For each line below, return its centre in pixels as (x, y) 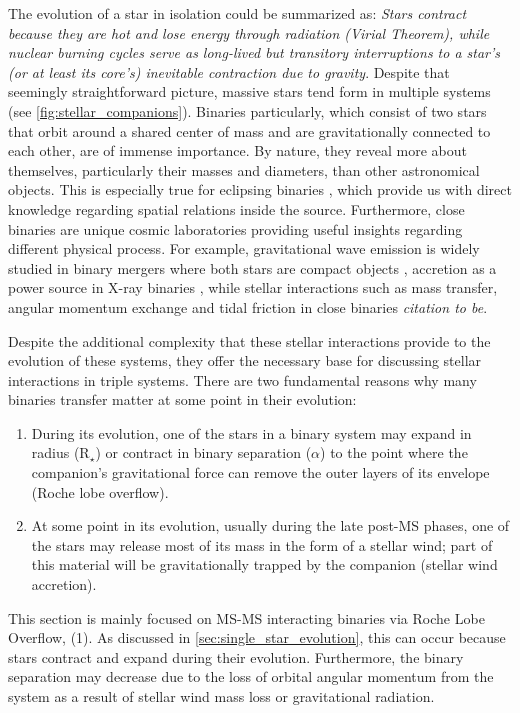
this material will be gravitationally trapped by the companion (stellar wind (264, 564)
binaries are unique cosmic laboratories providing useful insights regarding (235, 228)
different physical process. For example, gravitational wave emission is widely (244, 248)
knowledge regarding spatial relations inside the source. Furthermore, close (236, 208)
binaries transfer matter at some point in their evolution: (182, 399)
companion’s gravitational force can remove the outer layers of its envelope (260, 472)
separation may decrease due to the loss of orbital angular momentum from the (251, 676)
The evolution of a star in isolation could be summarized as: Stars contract (237, 13)
